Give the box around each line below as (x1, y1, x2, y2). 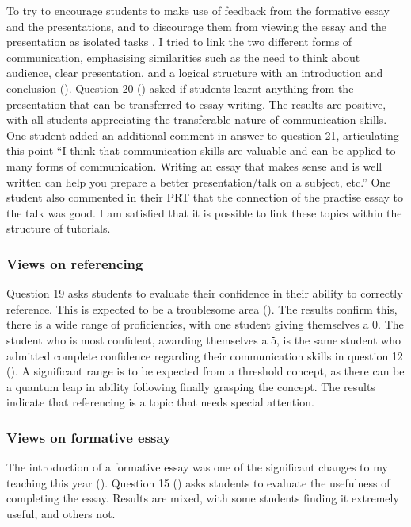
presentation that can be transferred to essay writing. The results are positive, (6, 95, 386, 112)
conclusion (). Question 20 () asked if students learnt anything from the (6, 79, 354, 96)
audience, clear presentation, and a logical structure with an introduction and (6, 64, 383, 81)
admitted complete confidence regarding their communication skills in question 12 (6, 347, 403, 364)
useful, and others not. (6, 505, 116, 521)
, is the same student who (276, 331, 401, 348)
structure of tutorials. (6, 220, 111, 237)
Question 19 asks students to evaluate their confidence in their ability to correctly (6, 285, 403, 302)
